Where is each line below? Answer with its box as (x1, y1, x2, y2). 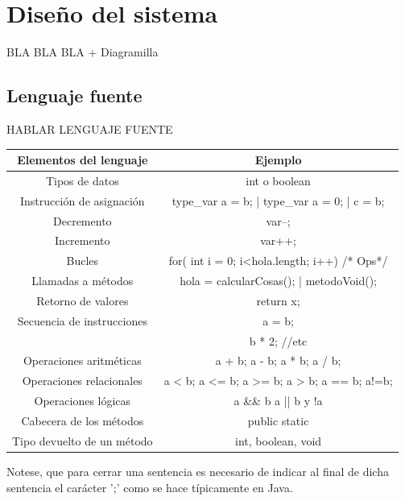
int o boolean (246, 172, 311, 188)
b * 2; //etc (249, 332, 308, 349)
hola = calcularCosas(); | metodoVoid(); (180, 272, 377, 289)
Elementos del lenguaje (17, 151, 148, 168)
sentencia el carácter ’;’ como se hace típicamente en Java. (6, 478, 293, 495)
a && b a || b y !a (233, 392, 323, 409)
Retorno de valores (36, 292, 129, 308)
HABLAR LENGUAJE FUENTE (6, 120, 173, 137)
